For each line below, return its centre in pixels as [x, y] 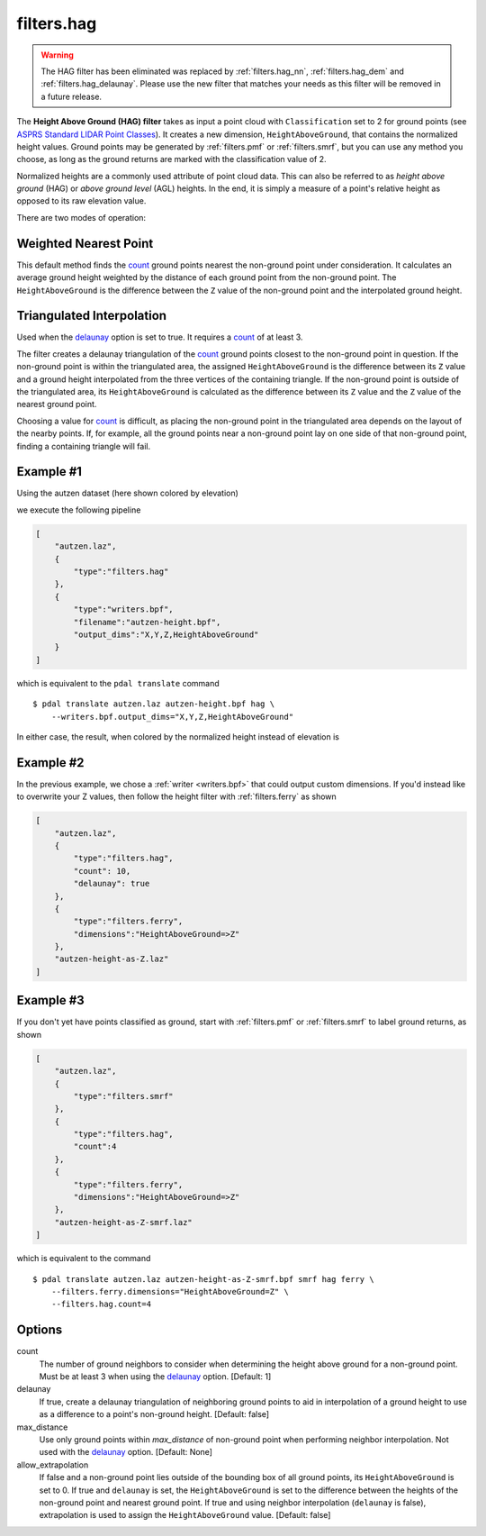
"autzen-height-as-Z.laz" [112, 959]
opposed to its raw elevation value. [81, 201]
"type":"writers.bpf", [124, 609]
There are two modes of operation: [81, 217]
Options [40, 1330]
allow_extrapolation [53, 1465]
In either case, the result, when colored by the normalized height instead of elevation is [178, 736]
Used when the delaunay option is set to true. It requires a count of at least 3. [160, 337]
